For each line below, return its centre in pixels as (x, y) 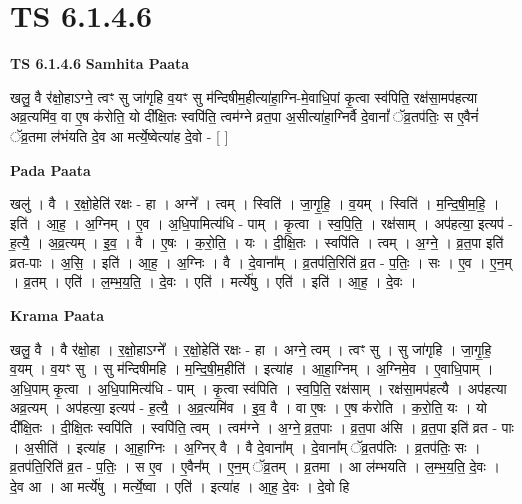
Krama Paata (57, 315)
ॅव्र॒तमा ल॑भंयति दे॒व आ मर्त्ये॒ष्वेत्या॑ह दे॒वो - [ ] (119, 135)
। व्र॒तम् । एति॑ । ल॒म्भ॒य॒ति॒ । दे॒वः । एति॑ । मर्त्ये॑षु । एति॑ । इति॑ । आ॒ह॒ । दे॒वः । (213, 281)
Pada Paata (50, 169)
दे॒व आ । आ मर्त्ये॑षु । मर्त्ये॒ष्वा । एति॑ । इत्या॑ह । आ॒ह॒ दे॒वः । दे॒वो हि (180, 485)
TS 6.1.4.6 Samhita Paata (100, 63)
